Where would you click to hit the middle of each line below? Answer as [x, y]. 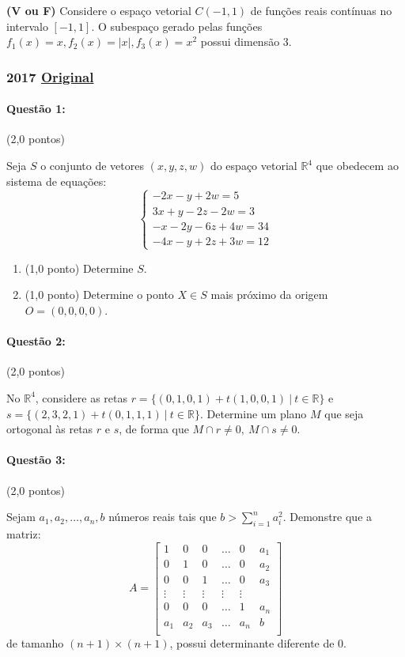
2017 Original [50, 76]
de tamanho [35, 643]
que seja [344, 413]
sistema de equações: [57, 181]
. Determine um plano [253, 413]
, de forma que [154, 429]
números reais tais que [163, 517]
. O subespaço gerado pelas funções [177, 26]
